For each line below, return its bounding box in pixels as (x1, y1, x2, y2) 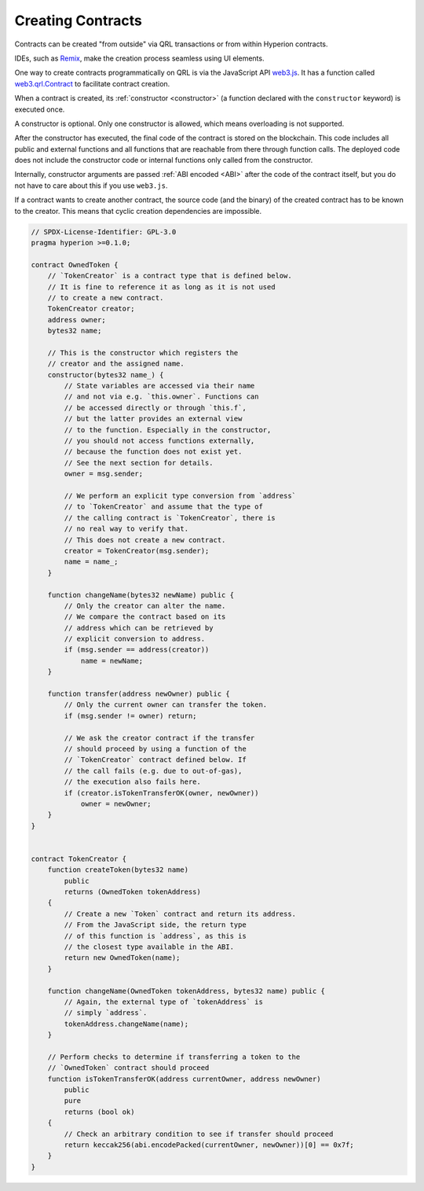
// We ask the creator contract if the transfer (64, 733, 255, 742)
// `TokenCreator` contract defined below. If (64, 755, 247, 764)
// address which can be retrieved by (64, 623, 214, 632)
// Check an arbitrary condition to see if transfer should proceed (64, 1129, 334, 1138)
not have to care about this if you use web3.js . (14, 181, 168, 190)
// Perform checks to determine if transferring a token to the (47, 1052, 301, 1061)
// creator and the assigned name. (47, 359, 185, 369)
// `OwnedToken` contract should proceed (47, 1064, 210, 1072)
